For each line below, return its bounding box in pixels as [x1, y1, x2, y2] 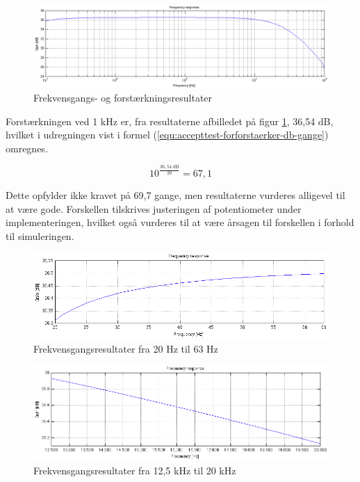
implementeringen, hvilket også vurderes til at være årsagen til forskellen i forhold [6, 215, 354, 230]
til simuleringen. [6, 228, 74, 243]
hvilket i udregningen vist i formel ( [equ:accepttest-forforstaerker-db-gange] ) [6, 127, 329, 142]
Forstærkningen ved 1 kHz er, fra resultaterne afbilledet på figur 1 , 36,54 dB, [6, 113, 334, 128]
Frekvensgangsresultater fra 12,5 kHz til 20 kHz [33, 463, 236, 478]
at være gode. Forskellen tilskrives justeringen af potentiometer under [6, 201, 302, 216]
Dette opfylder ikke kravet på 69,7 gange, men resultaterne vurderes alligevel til [6, 187, 345, 202]
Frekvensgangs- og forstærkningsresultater [33, 90, 213, 105]
